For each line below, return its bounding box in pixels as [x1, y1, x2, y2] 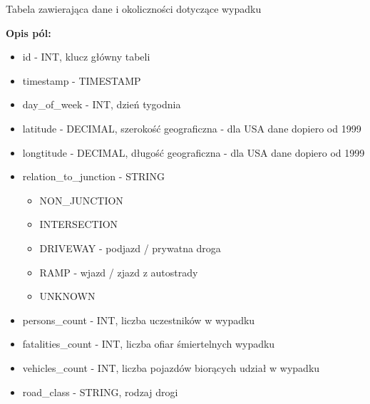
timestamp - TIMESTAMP [22, 73, 141, 88]
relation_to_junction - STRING [22, 169, 165, 184]
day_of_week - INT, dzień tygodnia [22, 97, 181, 112]
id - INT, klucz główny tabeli [22, 49, 150, 64]
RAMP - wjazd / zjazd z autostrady [39, 264, 198, 279]
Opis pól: [6, 25, 51, 40]
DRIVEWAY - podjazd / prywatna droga [39, 240, 221, 255]
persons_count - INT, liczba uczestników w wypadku [22, 312, 255, 327]
